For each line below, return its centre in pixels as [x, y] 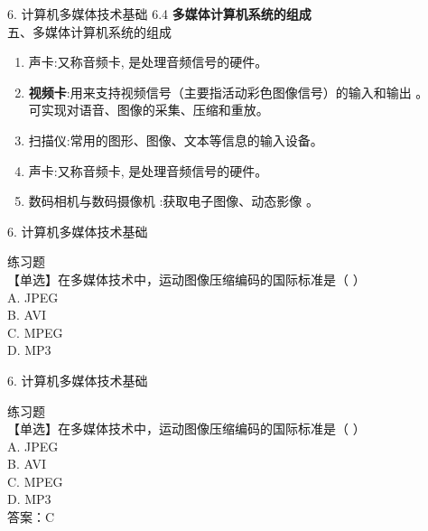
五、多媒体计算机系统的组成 [89, 31]
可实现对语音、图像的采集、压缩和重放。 [149, 110]
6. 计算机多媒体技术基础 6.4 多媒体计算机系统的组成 [159, 14]
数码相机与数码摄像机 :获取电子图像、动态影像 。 [174, 201]
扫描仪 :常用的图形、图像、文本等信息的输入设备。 [176, 140]
